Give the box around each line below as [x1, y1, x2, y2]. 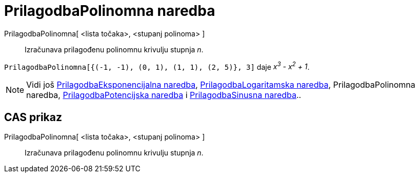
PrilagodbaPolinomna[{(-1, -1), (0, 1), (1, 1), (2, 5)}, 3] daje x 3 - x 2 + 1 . [4, 61, 310, 71]
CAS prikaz [4, 110, 63, 124]
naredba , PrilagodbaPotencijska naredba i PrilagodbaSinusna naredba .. [26, 90, 302, 101]
